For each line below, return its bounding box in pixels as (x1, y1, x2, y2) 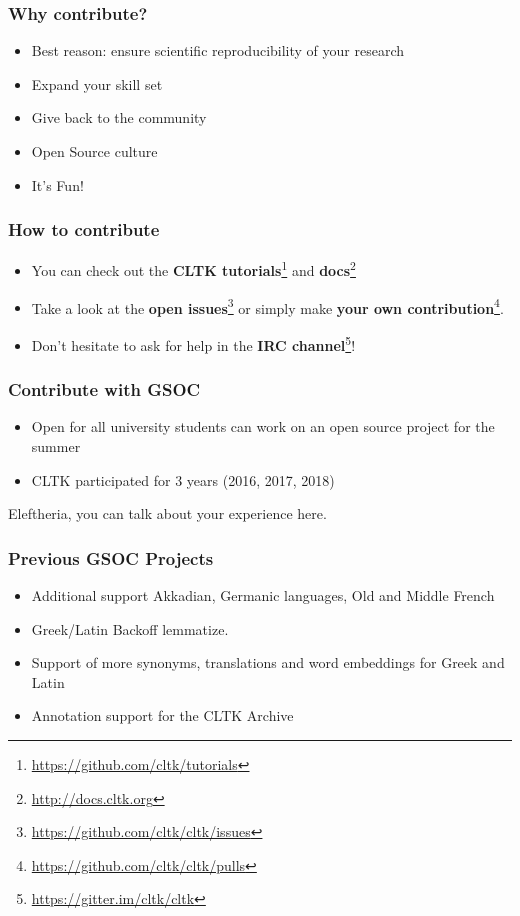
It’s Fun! (31, 174, 84, 195)
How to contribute (8, 217, 160, 242)
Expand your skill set (31, 73, 163, 94)
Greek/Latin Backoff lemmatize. (31, 618, 229, 639)
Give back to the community (31, 107, 207, 128)
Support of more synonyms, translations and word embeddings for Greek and (31, 652, 505, 673)
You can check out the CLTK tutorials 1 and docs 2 (31, 257, 356, 281)
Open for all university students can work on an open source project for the (31, 416, 495, 437)
